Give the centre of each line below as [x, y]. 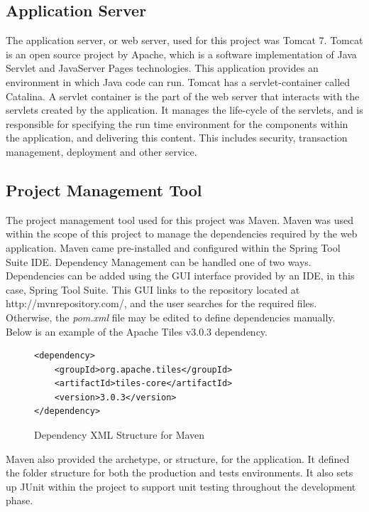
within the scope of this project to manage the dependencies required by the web [182, 234]
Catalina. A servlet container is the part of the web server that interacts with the [183, 96]
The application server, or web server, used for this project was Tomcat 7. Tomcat [184, 40]
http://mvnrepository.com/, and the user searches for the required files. [161, 303]
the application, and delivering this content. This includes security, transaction [177, 138]
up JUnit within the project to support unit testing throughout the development [181, 486]
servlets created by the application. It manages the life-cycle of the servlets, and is [184, 110]
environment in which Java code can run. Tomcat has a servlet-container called [178, 81]
